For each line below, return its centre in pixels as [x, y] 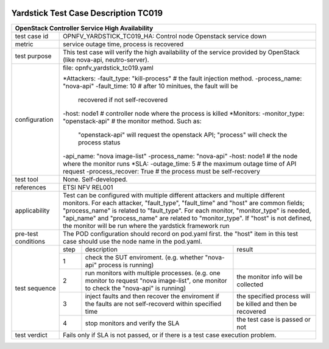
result [245, 249]
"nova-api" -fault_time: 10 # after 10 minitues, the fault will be [150, 86]
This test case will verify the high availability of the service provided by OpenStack [181, 52]
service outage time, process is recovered [123, 44]
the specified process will [274, 296]
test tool [27, 179]
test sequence [35, 288]
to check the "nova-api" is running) [136, 288]
